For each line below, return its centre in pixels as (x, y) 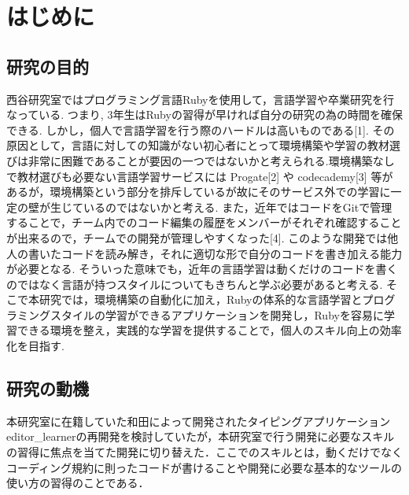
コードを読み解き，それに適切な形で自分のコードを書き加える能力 (232, 253)
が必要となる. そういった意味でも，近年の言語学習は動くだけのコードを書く (202, 269)
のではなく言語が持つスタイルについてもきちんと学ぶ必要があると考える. (195, 284)
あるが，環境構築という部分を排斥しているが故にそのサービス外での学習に (199, 192)
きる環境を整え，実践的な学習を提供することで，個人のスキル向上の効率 (215, 330)
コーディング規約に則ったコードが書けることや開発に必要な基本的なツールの (204, 467)
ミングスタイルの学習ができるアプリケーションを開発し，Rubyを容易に (200, 314)
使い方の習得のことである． (78, 483)
